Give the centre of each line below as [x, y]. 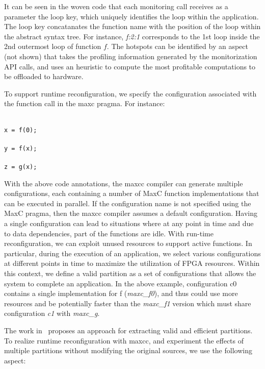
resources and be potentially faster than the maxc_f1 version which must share [128, 303]
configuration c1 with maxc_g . [52, 313]
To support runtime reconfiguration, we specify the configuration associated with [130, 93]
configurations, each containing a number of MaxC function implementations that [132, 193]
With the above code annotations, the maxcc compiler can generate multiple [124, 183]
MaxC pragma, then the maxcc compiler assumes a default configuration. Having [131, 213]
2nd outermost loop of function [53, 46]
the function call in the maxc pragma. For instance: [85, 103]
